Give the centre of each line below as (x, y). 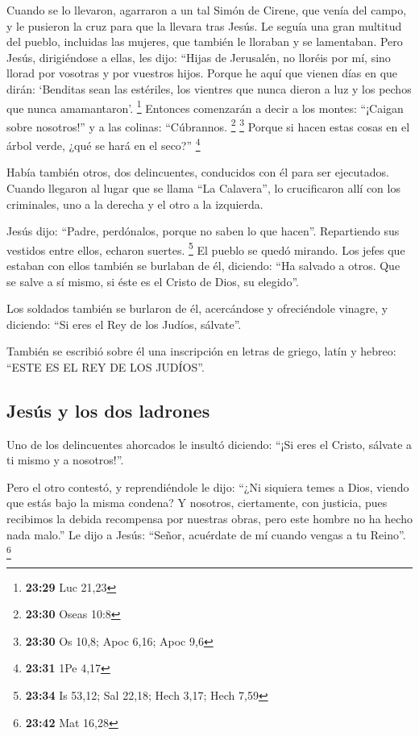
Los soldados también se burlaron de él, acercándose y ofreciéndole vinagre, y (197, 308)
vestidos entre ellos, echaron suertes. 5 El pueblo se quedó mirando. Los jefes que (206, 248)
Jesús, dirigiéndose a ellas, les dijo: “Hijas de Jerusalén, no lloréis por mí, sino (199, 57)
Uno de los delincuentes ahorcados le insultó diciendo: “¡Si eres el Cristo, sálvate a (209, 444)
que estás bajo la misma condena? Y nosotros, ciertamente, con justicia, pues (197, 503)
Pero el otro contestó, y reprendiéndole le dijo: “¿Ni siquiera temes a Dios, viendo (208, 487)
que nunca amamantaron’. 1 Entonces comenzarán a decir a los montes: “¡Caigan (205, 106)
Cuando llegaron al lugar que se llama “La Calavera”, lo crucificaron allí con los (203, 187)
